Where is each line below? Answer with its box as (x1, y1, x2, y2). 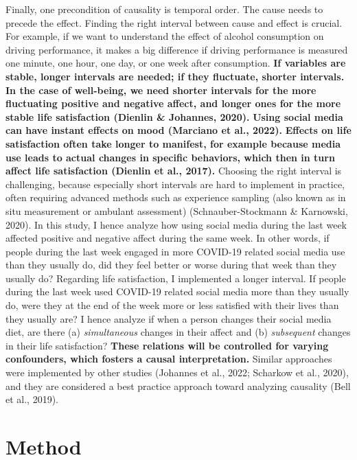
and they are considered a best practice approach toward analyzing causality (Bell (5, 378, 351, 393)
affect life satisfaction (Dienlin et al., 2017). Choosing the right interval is (5, 163, 342, 178)
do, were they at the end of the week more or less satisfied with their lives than (5, 298, 339, 312)
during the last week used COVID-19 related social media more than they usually (5, 284, 349, 299)
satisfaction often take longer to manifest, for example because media (5, 136, 341, 150)
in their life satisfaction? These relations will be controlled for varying (5, 338, 329, 352)
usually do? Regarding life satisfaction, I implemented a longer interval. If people (5, 271, 346, 285)
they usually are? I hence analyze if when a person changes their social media (5, 311, 332, 325)
